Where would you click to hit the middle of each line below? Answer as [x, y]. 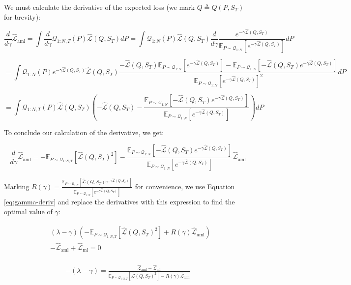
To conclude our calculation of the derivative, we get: [84, 132]
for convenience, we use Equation [185, 186]
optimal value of [28, 211]
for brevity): [22, 16]
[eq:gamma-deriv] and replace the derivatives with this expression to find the [119, 202]
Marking [17, 186]
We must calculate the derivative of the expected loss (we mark [99, 7]
